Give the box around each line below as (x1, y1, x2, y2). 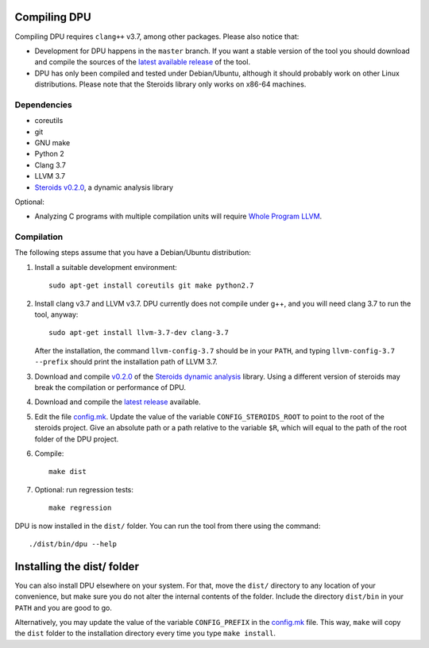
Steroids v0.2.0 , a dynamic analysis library (34, 183, 174, 192)
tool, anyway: (34, 310, 79, 319)
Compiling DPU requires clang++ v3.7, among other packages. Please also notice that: (14, 32, 300, 41)
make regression (48, 503, 112, 512)
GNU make (34, 138, 71, 147)
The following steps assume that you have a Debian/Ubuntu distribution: (14, 248, 252, 257)
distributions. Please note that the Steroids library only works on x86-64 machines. (34, 79, 307, 89)
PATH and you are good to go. (14, 603, 113, 612)
